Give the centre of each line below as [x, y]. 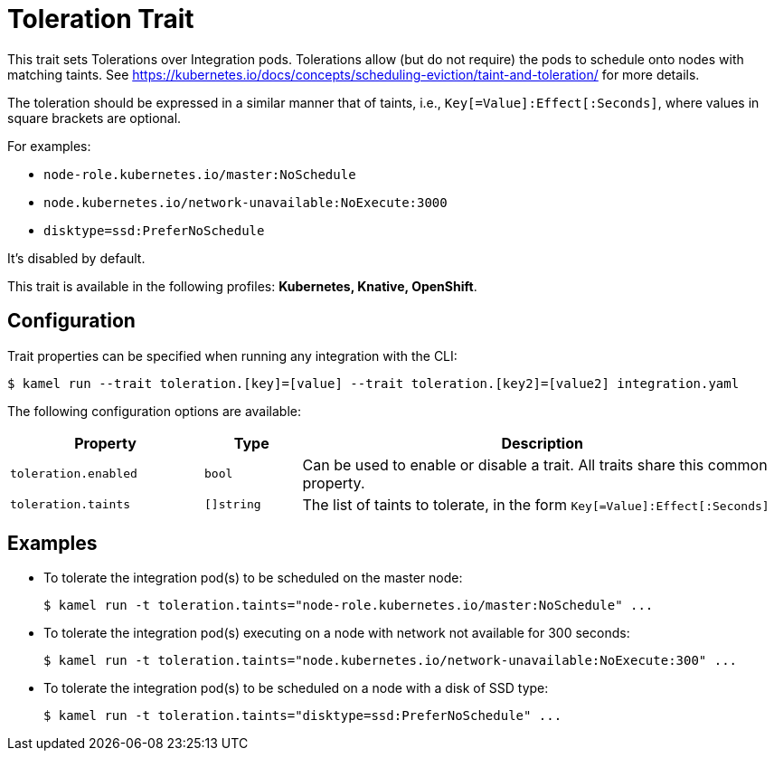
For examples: [49, 146]
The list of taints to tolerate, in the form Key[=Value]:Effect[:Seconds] [536, 504]
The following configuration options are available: [155, 411]
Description [542, 443]
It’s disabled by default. [76, 258]
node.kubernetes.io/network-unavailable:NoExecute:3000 [245, 202]
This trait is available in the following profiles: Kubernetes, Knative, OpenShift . [242, 286]
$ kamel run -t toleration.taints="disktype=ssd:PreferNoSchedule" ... [303, 716]
